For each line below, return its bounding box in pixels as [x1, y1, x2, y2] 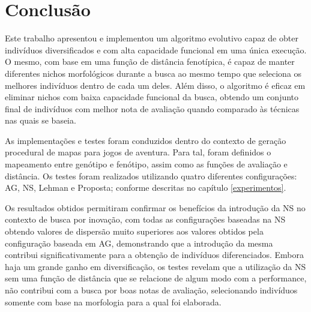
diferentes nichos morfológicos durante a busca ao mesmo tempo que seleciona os [5, 67, 302, 79]
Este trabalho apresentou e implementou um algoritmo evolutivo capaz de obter [5, 32, 298, 44]
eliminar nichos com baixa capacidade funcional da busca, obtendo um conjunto [5, 91, 299, 103]
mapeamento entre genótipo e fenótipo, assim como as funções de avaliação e [5, 158, 288, 170]
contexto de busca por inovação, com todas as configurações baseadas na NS [5, 213, 286, 226]
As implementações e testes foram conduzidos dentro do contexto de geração [5, 134, 286, 146]
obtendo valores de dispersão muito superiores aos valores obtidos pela [5, 225, 264, 238]
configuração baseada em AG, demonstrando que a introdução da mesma [5, 236, 273, 249]
